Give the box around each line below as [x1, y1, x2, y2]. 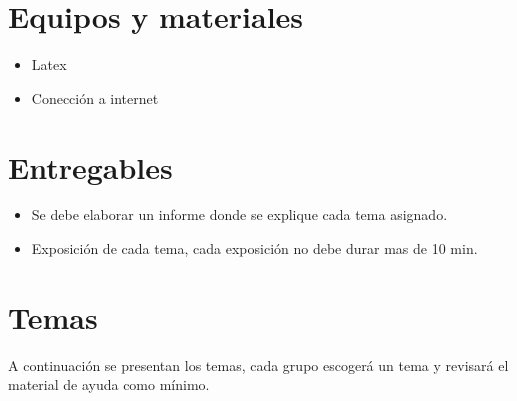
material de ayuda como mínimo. [8, 374, 210, 395]
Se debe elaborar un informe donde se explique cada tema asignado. [31, 204, 448, 225]
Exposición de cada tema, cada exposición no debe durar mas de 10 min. [31, 238, 478, 259]
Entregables [8, 146, 173, 187]
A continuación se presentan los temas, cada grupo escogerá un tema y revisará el [8, 354, 509, 375]
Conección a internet [31, 87, 159, 108]
